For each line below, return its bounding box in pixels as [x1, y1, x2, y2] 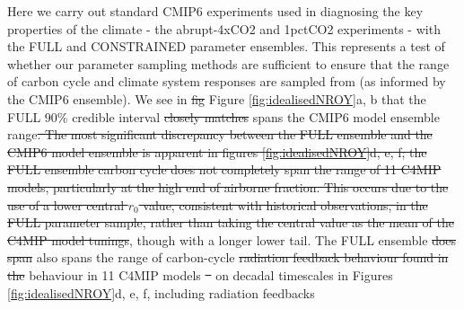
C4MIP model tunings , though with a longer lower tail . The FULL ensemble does [7, 230, 457, 249]
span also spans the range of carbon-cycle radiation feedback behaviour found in [7, 248, 449, 267]
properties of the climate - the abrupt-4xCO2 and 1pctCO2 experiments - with [7, 19, 441, 38]
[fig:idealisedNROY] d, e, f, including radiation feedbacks [7, 283, 315, 302]
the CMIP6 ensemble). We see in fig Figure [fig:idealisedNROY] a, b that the [7, 89, 426, 108]
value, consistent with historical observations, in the [143, 195, 428, 214]
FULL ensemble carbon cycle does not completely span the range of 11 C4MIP [7, 160, 442, 179]
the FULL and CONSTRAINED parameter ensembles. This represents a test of [7, 37, 445, 56]
